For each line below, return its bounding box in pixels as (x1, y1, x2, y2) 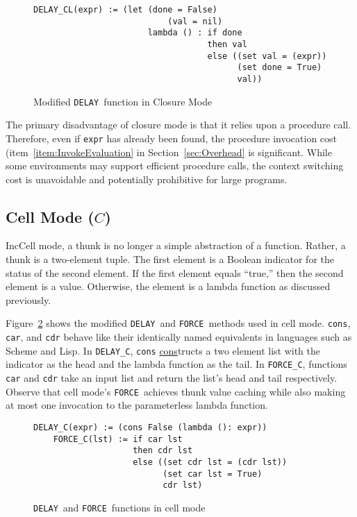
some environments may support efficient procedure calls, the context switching (6, 158, 344, 173)
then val (207, 39, 247, 49)
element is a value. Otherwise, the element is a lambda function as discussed (6, 279, 331, 294)
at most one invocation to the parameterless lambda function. (6, 398, 268, 412)
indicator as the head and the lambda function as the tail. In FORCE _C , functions (6, 357, 347, 371)
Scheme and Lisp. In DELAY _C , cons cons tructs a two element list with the (6, 343, 321, 357)
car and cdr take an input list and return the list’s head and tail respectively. (6, 371, 338, 385)
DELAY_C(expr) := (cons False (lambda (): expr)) (33, 422, 267, 432)
